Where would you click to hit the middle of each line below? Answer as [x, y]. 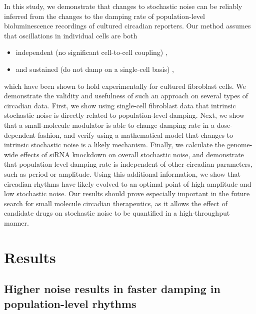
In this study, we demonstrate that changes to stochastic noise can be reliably [123, 6]
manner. [16, 222]
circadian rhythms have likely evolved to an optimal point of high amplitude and [128, 183]
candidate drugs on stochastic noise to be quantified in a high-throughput [117, 213]
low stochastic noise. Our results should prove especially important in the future [127, 193]
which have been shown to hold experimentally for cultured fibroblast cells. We [125, 86]
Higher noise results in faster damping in [112, 289]
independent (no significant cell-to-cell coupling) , [91, 52]
